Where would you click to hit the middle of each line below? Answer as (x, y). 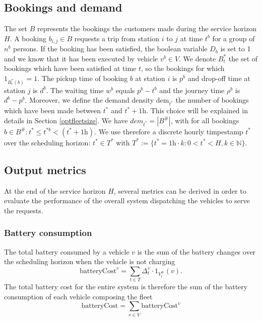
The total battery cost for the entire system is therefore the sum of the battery (126, 287)
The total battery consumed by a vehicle (67, 251)
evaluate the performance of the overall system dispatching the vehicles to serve (127, 200)
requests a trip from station (117, 38)
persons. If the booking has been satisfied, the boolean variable (110, 49)
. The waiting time (75, 90)
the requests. (24, 210)
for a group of (234, 38)
